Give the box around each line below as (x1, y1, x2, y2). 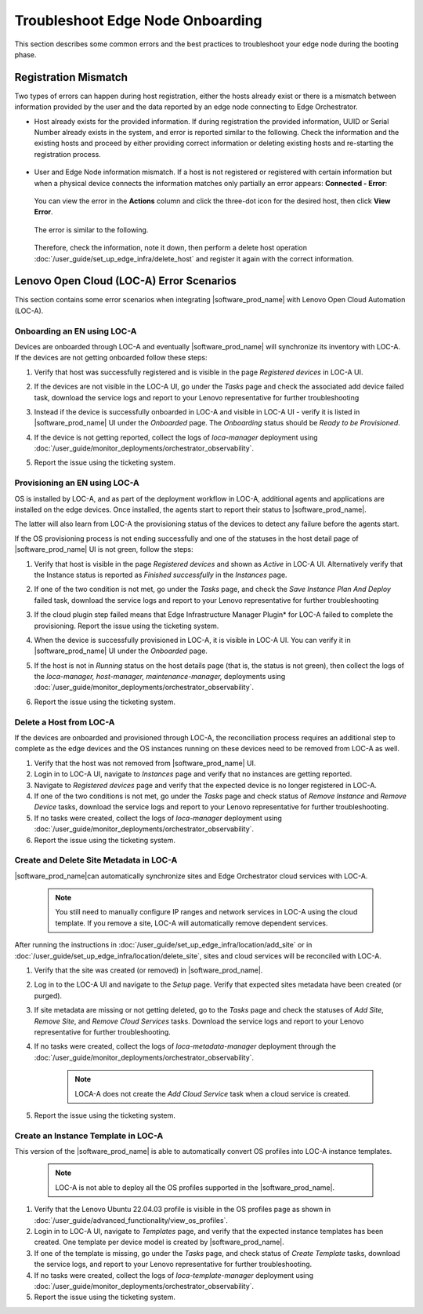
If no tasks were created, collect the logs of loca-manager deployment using (34, 813, 282, 823)
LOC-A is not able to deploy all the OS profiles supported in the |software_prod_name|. (55, 1182, 335, 1192)
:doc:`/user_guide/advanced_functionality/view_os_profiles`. (34, 1215, 229, 1225)
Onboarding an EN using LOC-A (14, 326, 137, 337)
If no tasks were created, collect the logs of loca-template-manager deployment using (34, 1270, 313, 1279)
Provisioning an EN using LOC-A (14, 477, 140, 488)
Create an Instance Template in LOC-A (14, 1130, 164, 1141)
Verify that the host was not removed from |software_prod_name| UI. (34, 758, 256, 768)
